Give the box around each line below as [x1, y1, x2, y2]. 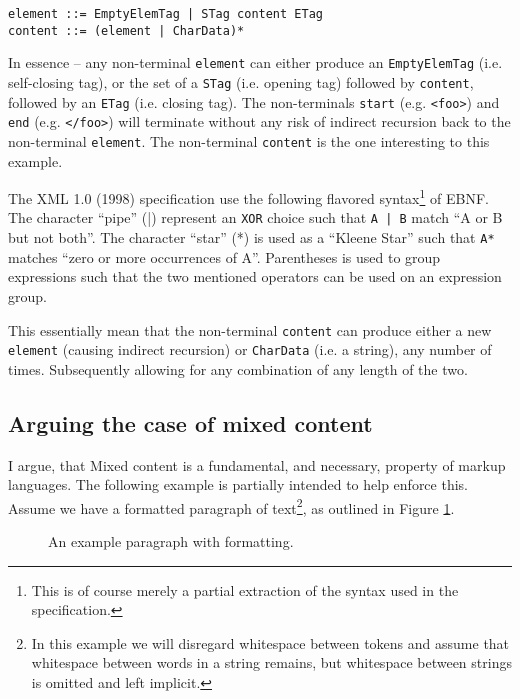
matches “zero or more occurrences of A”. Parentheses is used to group [8, 246, 441, 267]
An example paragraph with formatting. [48, 531, 294, 552]
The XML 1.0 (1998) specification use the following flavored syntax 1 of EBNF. [8, 185, 489, 208]
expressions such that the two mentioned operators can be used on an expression [8, 266, 502, 287]
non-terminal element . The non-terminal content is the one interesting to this [8, 130, 490, 151]
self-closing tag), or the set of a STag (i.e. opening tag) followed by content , [8, 71, 474, 92]
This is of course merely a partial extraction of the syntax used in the [31, 579, 459, 600]
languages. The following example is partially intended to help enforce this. [8, 474, 468, 495]
